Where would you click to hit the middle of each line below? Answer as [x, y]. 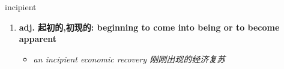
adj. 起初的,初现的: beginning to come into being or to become [149, 27]
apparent [38, 39]
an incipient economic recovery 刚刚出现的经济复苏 [129, 58]
